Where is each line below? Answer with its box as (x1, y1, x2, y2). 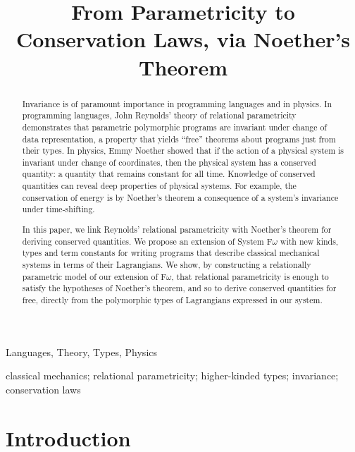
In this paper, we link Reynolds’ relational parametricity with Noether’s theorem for (22, 224, 332, 235)
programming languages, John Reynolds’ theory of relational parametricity (22, 109, 297, 121)
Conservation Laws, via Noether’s (15, 25, 351, 54)
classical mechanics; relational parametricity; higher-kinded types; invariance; (6, 368, 339, 383)
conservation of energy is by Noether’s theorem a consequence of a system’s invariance (22, 191, 339, 203)
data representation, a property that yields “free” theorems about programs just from (22, 133, 336, 145)
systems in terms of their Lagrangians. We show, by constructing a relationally (22, 258, 311, 270)
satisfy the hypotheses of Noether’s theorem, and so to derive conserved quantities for (22, 282, 337, 294)
